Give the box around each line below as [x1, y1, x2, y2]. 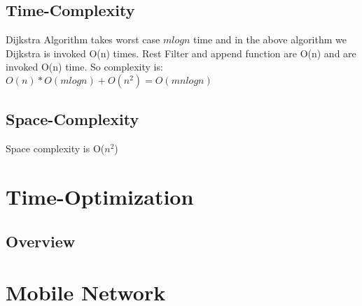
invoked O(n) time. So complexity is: [6, 59, 163, 74]
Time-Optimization [6, 182, 194, 210]
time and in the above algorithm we [193, 32, 347, 47]
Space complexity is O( [6, 141, 105, 156]
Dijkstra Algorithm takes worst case [6, 32, 160, 47]
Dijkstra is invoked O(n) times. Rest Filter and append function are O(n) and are [6, 45, 356, 60]
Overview [6, 230, 76, 252]
